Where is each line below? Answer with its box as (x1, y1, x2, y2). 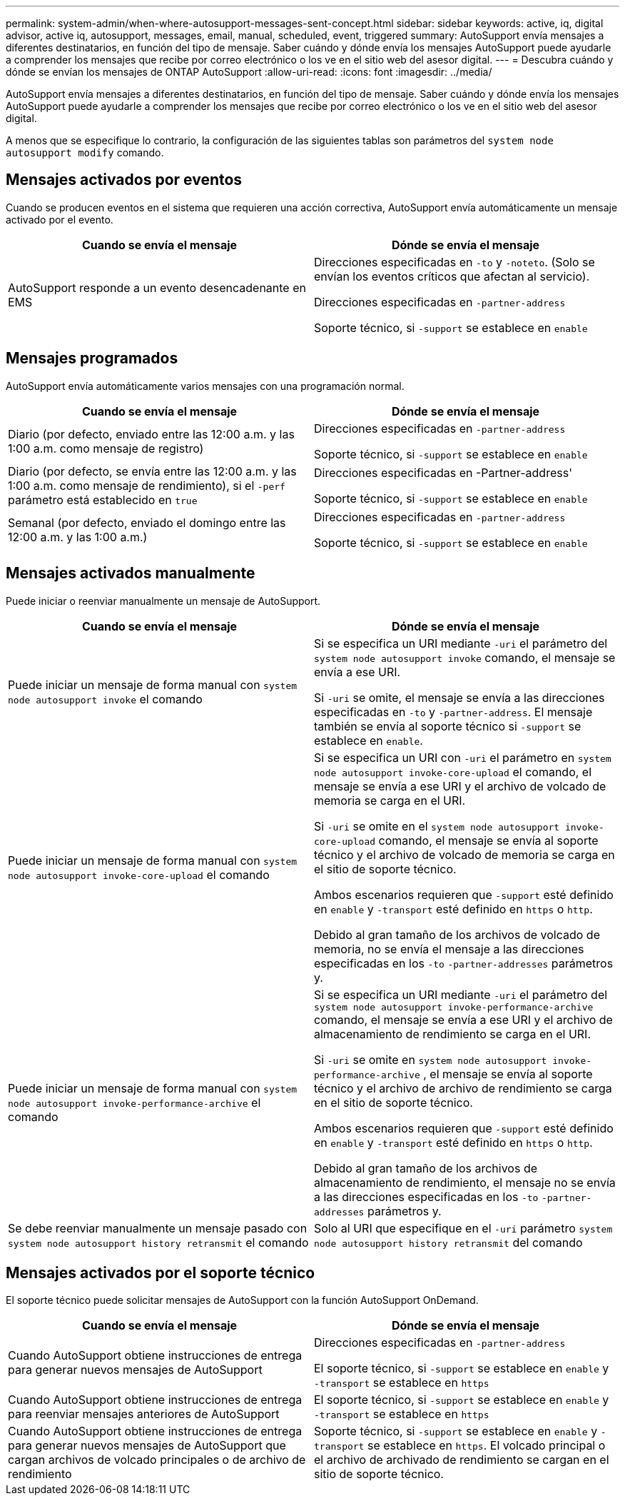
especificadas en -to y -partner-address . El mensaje (314, 704, 593, 719)
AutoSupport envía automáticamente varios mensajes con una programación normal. (6, 379, 405, 392)
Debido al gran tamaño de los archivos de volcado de (314, 927, 600, 942)
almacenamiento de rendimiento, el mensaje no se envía (314, 1175, 616, 1190)
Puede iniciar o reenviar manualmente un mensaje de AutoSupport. (6, 594, 321, 607)
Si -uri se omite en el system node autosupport (314, 818, 560, 833)
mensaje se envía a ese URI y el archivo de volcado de (314, 778, 606, 793)
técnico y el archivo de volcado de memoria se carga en (314, 847, 615, 862)
